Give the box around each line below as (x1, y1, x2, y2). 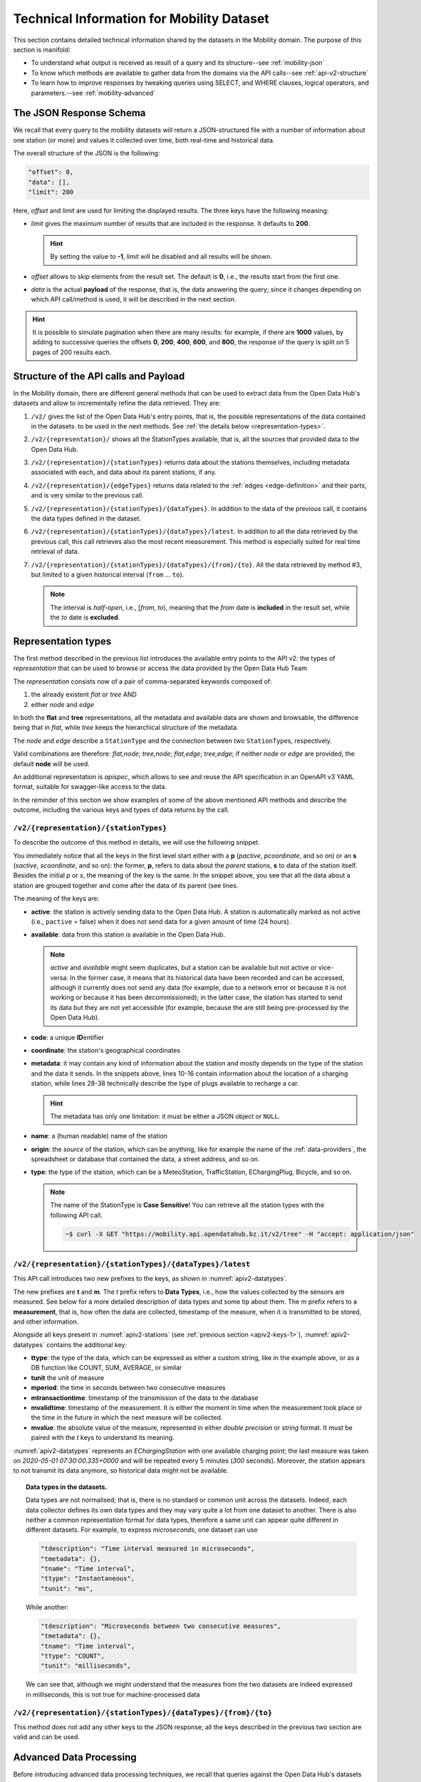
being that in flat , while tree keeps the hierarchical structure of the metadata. (13, 723, 239, 732)
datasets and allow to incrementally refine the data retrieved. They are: (13, 399, 221, 408)
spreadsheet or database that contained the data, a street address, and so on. (31, 1155, 260, 1163)
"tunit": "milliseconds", (40, 1662, 131, 1670)
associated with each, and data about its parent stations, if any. (31, 468, 217, 477)
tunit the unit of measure (31, 1373, 105, 1382)
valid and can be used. (13, 1733, 80, 1741)
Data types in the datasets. (26, 1483, 108, 1491)
